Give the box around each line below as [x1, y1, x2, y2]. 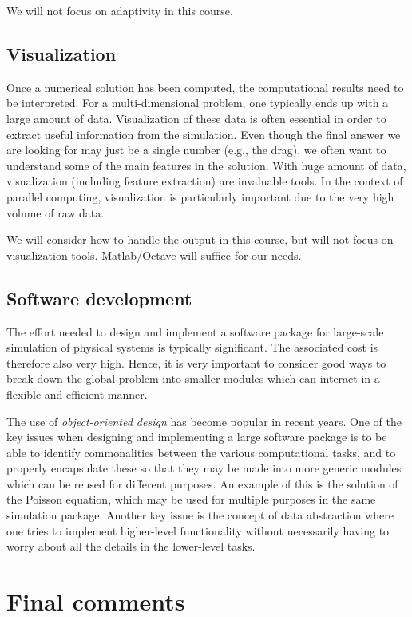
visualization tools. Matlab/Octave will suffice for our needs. [6, 246, 302, 263]
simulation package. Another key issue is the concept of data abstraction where [6, 507, 394, 523]
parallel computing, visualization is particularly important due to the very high [6, 188, 394, 205]
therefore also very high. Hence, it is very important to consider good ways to [6, 354, 386, 371]
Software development [6, 285, 192, 310]
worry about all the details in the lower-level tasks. [6, 538, 256, 555]
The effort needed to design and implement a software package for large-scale [6, 323, 384, 340]
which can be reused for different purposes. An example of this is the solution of [6, 475, 398, 492]
